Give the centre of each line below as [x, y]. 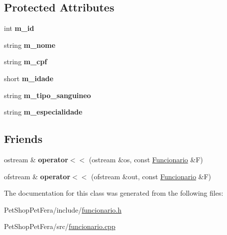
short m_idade [29, 78]
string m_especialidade [43, 112]
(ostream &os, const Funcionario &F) [146, 159]
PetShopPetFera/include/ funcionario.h [63, 209]
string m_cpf [26, 61]
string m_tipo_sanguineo [48, 95]
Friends [23, 139]
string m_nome [30, 45]
